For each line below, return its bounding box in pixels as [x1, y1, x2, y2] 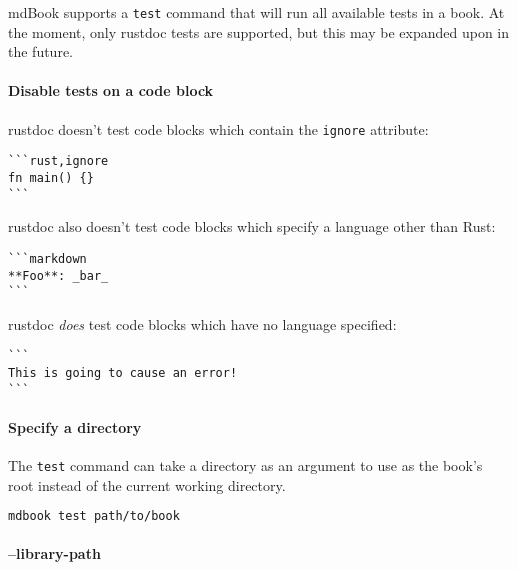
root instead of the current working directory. [8, 474, 286, 495]
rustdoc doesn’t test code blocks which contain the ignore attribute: [8, 118, 429, 139]
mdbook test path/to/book [8, 509, 180, 524]
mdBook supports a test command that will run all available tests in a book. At [8, 2, 505, 22]
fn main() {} [8, 170, 94, 185]
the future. [8, 41, 74, 62]
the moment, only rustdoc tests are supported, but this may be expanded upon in [8, 21, 510, 42]
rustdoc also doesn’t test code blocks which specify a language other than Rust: [8, 216, 496, 237]
